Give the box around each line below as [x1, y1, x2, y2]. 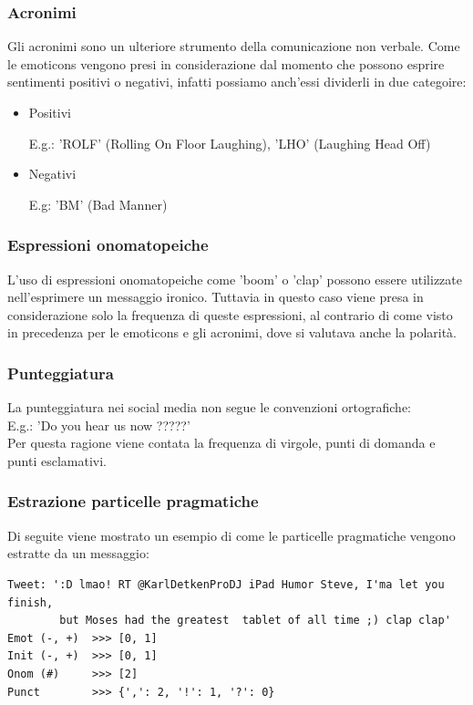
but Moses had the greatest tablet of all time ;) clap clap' [59, 614, 451, 627]
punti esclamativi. [7, 451, 107, 470]
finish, [7, 596, 54, 609]
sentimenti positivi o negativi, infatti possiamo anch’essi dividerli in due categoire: [7, 72, 467, 91]
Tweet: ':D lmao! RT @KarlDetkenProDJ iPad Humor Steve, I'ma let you [7, 577, 445, 591]
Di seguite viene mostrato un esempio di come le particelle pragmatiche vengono [7, 525, 456, 544]
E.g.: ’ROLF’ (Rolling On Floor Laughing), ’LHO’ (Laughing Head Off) [28, 133, 431, 152]
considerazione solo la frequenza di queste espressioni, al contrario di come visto [7, 305, 453, 324]
